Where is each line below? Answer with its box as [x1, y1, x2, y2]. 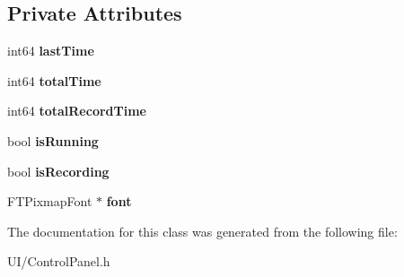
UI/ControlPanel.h [7, 252, 110, 271]
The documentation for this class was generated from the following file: [7, 221, 398, 240]
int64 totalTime [7, 71, 101, 90]
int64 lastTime [7, 41, 94, 60]
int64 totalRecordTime [7, 101, 146, 120]
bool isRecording [7, 161, 110, 180]
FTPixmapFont [7, 192, 92, 211]
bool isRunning [7, 131, 99, 150]
